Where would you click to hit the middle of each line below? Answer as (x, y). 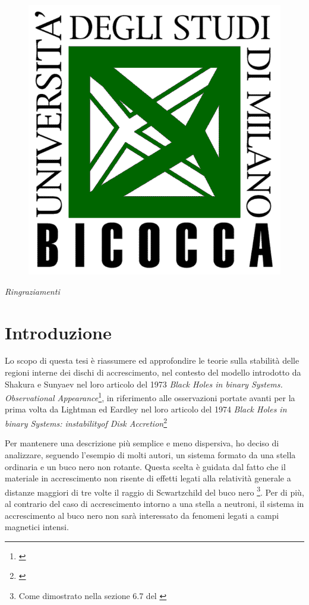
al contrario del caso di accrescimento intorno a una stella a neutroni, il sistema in (154, 503)
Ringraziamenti (32, 291)
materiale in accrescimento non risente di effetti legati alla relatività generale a (148, 478)
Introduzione (58, 332)
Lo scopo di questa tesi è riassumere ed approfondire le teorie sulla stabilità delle (152, 360)
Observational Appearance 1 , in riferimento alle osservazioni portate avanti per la (150, 397)
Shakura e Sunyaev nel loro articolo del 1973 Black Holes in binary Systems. (144, 384)
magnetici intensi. (37, 527)
